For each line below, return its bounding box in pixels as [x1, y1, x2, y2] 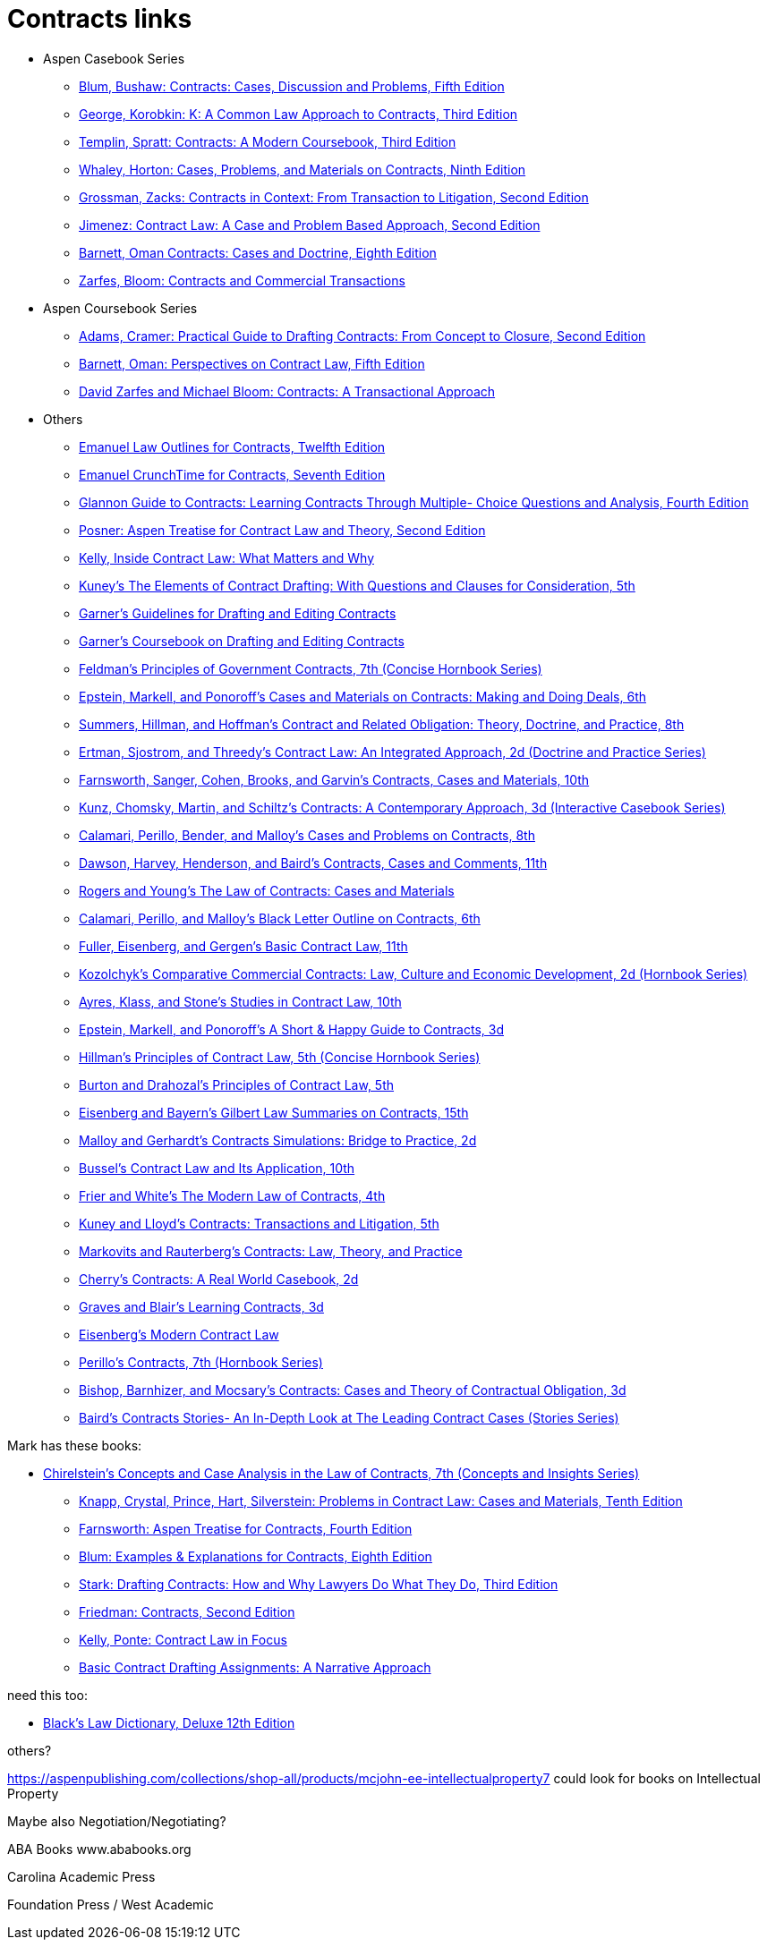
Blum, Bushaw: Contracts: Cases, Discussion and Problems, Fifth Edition [79, 78, 505, 94]
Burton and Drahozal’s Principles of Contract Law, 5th [79, 1076, 395, 1093]
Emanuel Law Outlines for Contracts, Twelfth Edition [79, 438, 386, 455]
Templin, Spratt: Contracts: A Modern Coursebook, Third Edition [79, 133, 456, 149]
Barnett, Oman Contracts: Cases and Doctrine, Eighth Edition [79, 244, 437, 260]
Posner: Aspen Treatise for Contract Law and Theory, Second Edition [79, 522, 486, 538]
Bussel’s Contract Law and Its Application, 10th [79, 1160, 355, 1176]
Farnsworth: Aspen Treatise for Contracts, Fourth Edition [79, 1520, 413, 1536]
